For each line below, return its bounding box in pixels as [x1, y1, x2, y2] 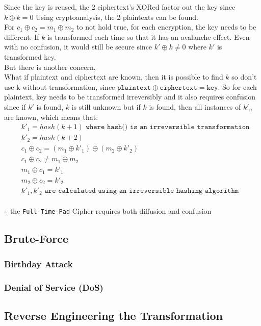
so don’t [231, 71, 257, 82]
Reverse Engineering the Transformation [4, 307, 223, 323]
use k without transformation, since [4, 81, 115, 92]
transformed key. [4, 51, 56, 62]
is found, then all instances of [149, 101, 241, 112]
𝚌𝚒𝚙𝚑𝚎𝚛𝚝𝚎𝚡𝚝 [160, 84, 197, 91]
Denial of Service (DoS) [4, 281, 103, 293]
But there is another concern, [4, 61, 96, 72]
